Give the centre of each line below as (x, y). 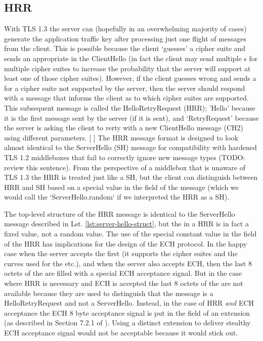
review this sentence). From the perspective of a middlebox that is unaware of (125, 167)
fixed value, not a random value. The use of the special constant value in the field (130, 234)
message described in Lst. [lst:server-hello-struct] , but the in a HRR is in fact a (126, 224)
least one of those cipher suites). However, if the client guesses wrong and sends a (130, 78)
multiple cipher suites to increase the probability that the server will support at (127, 68)
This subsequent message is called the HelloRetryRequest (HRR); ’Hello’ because (130, 107)
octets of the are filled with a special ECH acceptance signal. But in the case (123, 273)
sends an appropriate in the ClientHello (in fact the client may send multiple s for (131, 58)
